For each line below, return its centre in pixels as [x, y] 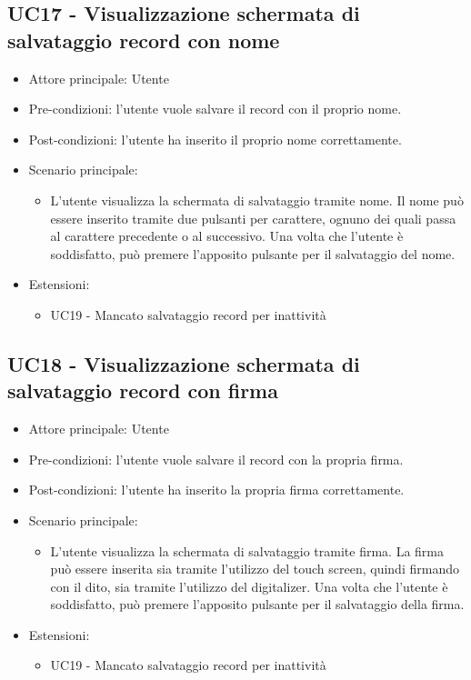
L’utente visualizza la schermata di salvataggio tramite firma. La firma [247, 550]
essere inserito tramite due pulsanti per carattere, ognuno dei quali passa [253, 218]
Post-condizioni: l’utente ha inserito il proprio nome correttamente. [215, 139]
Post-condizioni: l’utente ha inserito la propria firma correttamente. [216, 490]
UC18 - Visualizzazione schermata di [184, 363]
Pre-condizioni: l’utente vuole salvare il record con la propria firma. [216, 459]
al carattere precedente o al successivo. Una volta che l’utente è [227, 236]
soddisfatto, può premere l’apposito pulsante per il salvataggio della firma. [257, 604]
